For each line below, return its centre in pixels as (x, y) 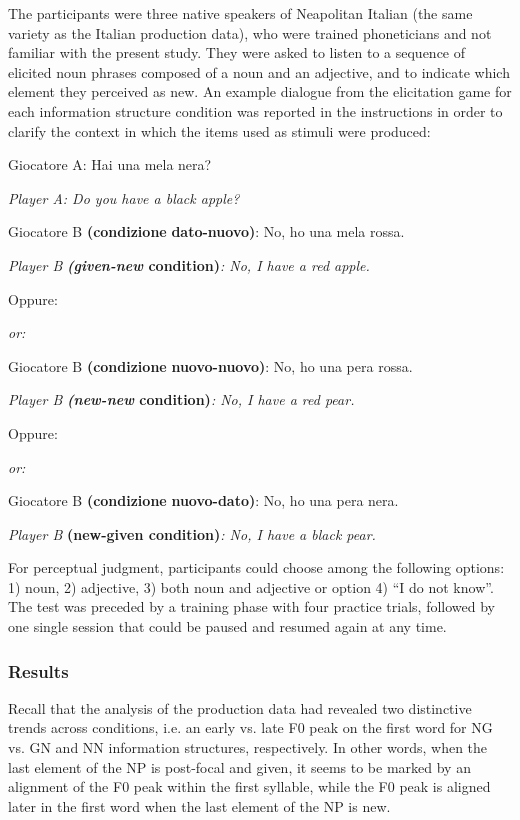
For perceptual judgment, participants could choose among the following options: (256, 567)
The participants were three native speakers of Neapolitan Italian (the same (240, 13)
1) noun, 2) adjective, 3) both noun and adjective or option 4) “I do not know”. (251, 586)
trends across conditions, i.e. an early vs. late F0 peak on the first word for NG (250, 727)
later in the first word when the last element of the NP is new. (199, 805)
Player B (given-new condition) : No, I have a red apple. (189, 264)
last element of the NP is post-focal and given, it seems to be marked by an (239, 766)
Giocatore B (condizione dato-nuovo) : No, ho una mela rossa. (206, 231)
